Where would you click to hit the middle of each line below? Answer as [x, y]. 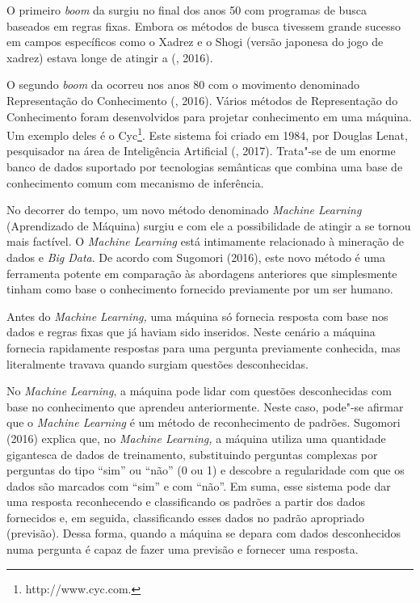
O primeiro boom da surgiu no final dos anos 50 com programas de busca [187, 10]
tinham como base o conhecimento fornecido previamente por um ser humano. [200, 289]
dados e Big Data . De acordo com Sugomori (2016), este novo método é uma [196, 257]
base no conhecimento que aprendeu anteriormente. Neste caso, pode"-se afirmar [205, 406]
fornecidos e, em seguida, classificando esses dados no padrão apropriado [185, 517]
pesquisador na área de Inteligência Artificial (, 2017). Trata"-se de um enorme [201, 151]
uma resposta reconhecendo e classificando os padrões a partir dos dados [186, 502]
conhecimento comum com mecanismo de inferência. [135, 182]
